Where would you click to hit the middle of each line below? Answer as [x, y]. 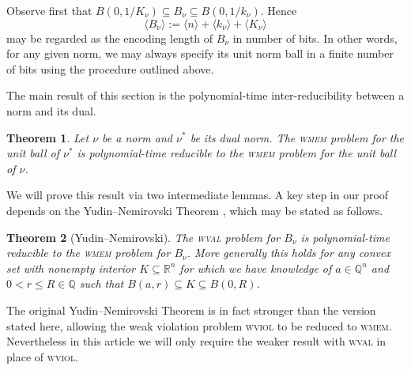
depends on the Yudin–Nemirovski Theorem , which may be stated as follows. [195, 210]
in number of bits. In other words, [315, 38]
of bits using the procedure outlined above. [110, 68]
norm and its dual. [51, 110]
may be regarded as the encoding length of [110, 38]
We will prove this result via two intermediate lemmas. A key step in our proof [198, 195]
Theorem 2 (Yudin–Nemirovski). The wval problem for [143, 237]
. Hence [279, 10]
